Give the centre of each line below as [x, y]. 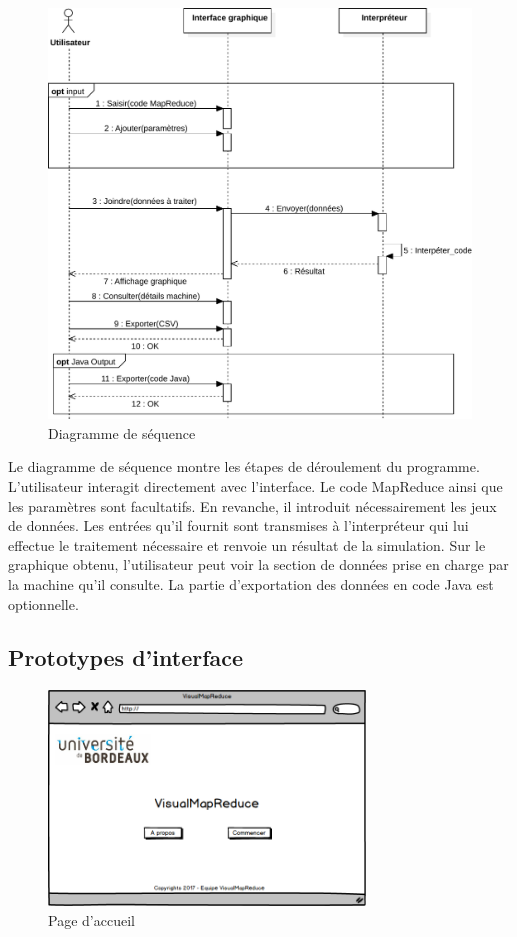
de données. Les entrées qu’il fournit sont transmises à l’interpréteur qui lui [238, 525]
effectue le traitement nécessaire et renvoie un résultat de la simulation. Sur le [247, 544]
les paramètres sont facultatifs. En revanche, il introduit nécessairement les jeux [252, 505]
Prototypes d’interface [126, 657]
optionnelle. [43, 603]
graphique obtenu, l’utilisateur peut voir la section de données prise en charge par [258, 564]
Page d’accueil [91, 919]
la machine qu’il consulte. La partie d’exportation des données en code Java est [251, 583]
